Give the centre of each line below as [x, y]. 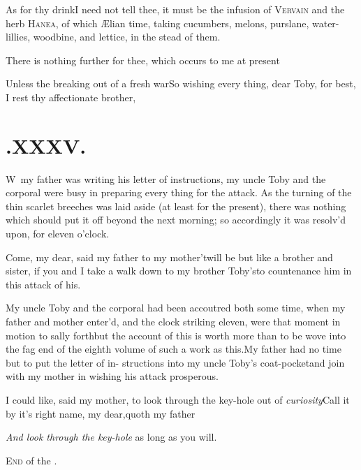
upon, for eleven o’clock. [58, 234]
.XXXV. [46, 145]
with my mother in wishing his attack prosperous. [112, 376]
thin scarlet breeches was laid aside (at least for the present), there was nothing [176, 206]
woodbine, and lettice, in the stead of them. [127, 37]
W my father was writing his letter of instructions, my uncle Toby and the [166, 178]
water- [325, 23]
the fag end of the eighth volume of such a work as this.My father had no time [174, 349]
